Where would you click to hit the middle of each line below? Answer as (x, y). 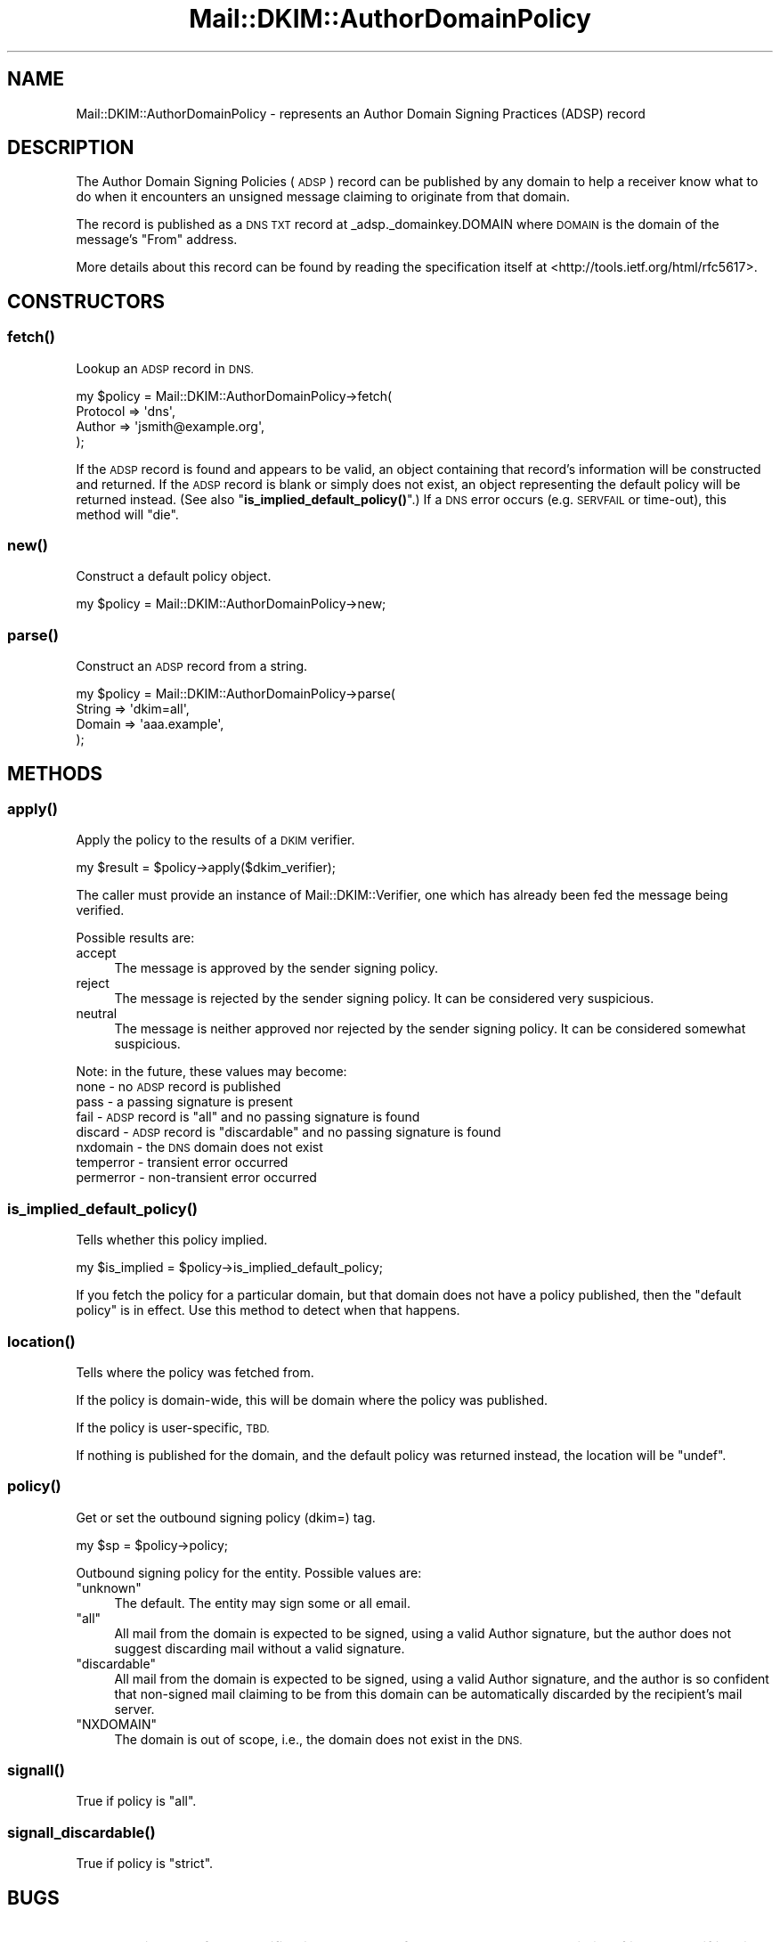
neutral (97, 1014)
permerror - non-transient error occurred (196, 1178)
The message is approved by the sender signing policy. (276, 968)
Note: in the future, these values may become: (211, 1072)
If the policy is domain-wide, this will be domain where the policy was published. (312, 1399)
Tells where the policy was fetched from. (195, 1372)
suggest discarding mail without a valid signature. (260, 1648)
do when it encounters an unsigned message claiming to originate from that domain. (323, 197)
